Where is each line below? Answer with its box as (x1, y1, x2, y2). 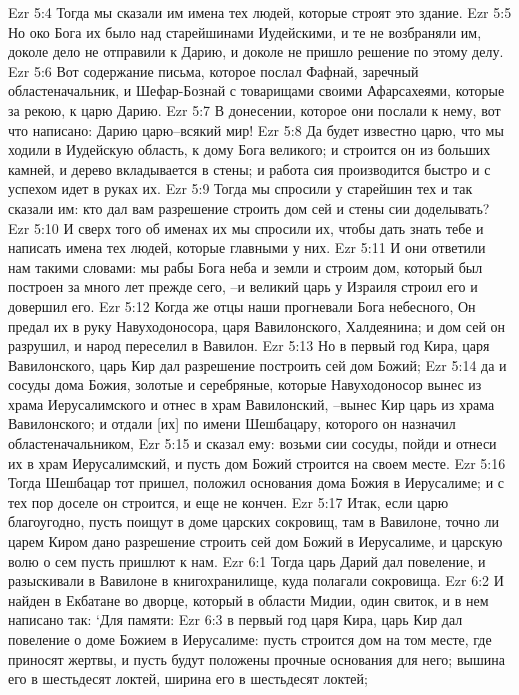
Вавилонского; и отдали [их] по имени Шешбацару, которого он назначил (8, 413, 456, 434)
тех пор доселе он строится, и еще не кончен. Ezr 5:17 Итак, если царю (8, 491, 449, 512)
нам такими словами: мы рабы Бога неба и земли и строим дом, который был (8, 256, 483, 277)
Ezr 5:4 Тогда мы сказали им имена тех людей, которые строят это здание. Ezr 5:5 (8, 2, 512, 22)
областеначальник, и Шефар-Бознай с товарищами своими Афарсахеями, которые (8, 80, 505, 101)
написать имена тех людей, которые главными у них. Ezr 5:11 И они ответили (8, 237, 486, 258)
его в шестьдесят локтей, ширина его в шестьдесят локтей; (8, 668, 368, 689)
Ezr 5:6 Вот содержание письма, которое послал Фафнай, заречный (8, 60, 419, 81)
